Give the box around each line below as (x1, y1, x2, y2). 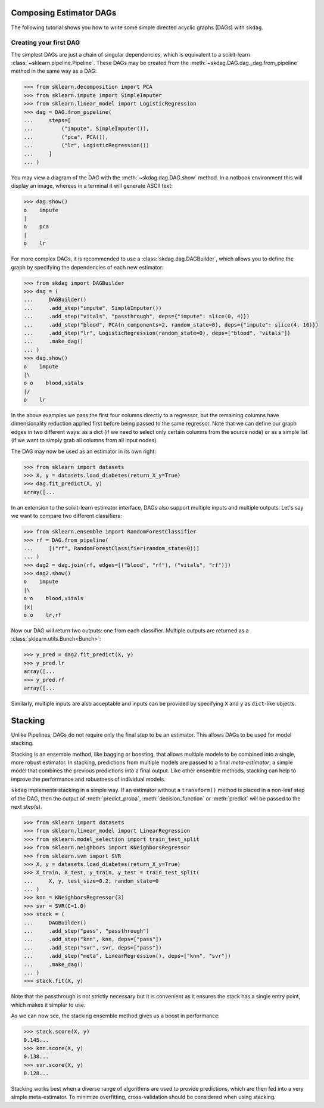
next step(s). (11, 803, 42, 810)
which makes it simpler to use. (11, 1001, 86, 1008)
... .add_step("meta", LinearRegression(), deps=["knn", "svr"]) (23, 952, 231, 960)
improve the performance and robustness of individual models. (11, 775, 166, 783)
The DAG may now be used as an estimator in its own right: (11, 448, 156, 455)
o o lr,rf (23, 612, 62, 619)
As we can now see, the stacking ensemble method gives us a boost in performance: (11, 1012, 220, 1019)
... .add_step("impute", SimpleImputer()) (23, 305, 162, 311)
